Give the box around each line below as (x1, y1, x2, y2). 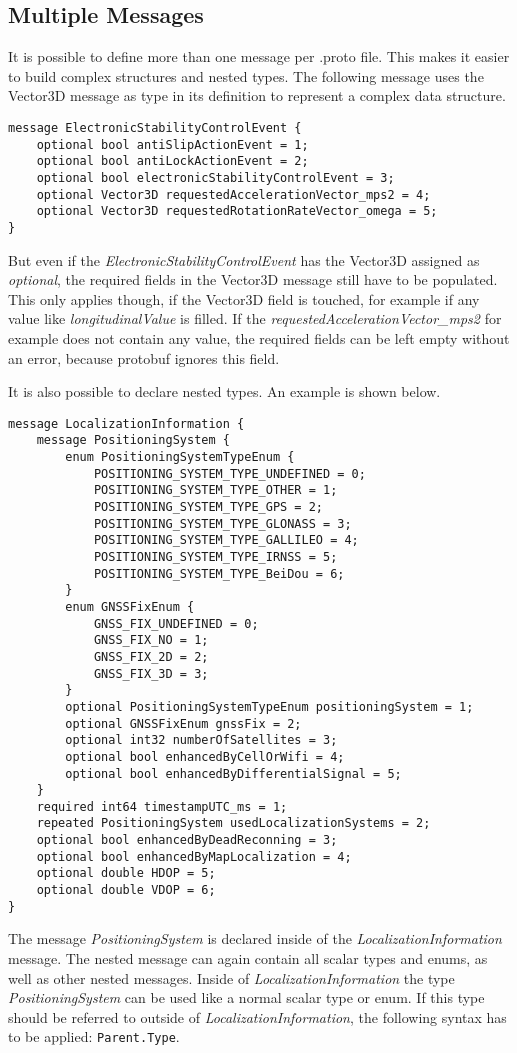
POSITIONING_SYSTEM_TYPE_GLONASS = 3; (93, 516, 352, 531)
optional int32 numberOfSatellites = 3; (65, 733, 338, 748)
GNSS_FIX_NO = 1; (93, 633, 209, 648)
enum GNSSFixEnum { (65, 599, 195, 614)
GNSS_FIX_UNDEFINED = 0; (93, 616, 259, 631)
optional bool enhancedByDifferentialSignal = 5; (65, 766, 402, 781)
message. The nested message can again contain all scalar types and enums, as (8, 948, 488, 969)
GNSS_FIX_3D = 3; (93, 666, 209, 681)
